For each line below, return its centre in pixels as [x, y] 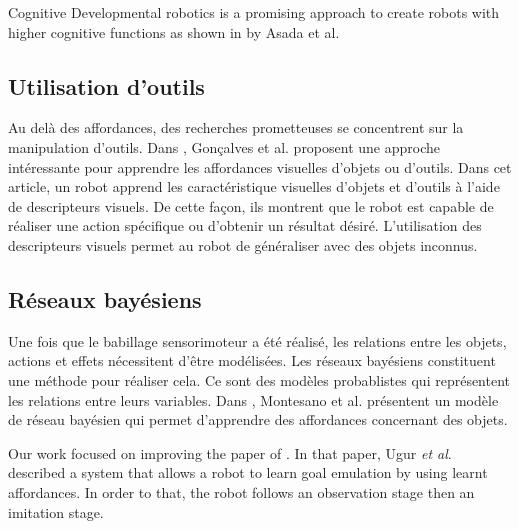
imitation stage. [56, 511]
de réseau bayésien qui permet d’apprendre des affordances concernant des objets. [258, 419]
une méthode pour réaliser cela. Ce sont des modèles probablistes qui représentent [259, 379]
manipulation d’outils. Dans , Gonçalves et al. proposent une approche [224, 146]
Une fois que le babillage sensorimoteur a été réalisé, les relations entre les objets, [257, 340]
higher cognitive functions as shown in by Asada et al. [174, 31]
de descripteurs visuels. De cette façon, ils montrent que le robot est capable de [251, 205]
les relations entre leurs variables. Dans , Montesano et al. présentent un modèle [253, 399]
